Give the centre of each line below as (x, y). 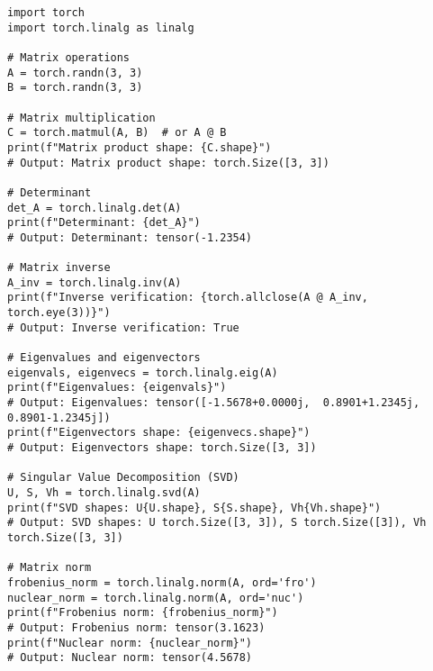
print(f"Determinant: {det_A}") (104, 223)
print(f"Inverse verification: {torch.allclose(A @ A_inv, (188, 298)
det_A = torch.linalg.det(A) (95, 208)
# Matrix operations (69, 57)
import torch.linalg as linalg (101, 27)
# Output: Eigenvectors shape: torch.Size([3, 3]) (162, 448)
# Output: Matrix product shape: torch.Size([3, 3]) (168, 163)
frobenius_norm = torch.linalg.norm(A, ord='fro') (162, 582)
